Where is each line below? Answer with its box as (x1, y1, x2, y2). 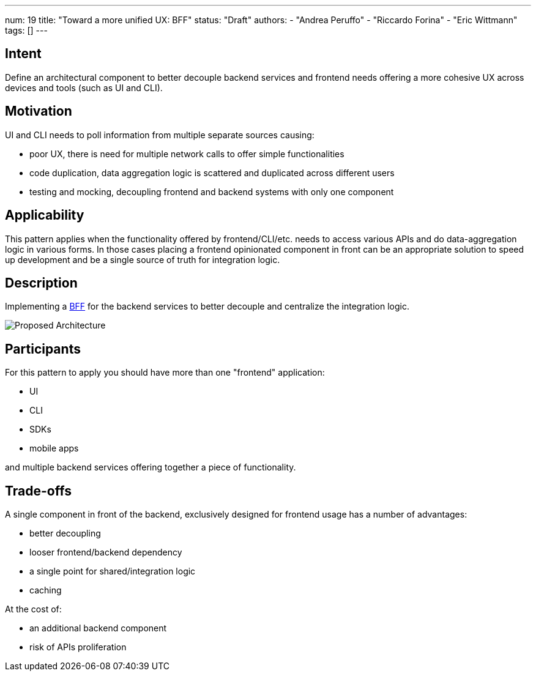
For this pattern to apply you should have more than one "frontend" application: (5, 367, 325, 378)
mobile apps (29, 443, 79, 454)
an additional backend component (29, 623, 167, 634)
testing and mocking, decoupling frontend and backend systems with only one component (29, 186, 394, 197)
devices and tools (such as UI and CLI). (5, 82, 163, 93)
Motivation (5, 103, 72, 119)
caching (29, 585, 62, 596)
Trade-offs (5, 483, 72, 499)
